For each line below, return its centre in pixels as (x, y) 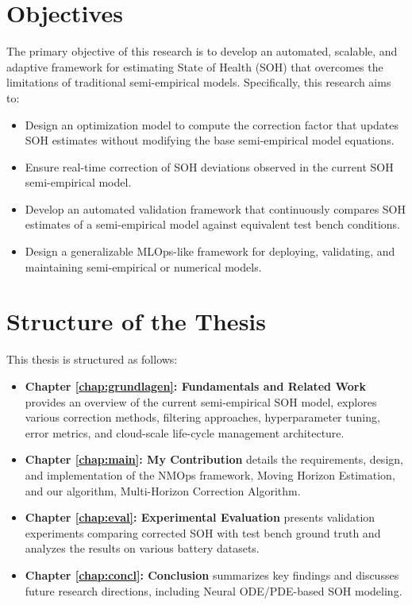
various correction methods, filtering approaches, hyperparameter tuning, (202, 417)
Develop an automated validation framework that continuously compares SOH (216, 208)
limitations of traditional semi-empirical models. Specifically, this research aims (199, 82)
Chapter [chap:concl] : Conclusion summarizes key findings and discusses (212, 574)
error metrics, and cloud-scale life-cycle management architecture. (185, 432)
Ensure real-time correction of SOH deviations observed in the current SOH (209, 166)
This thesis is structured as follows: (92, 359)
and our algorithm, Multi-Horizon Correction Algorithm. (163, 490)
